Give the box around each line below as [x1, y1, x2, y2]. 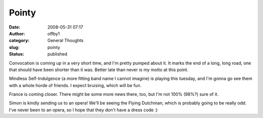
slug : [9, 44, 19, 50]
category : [9, 38, 30, 44]
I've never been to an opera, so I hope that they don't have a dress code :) [9, 107, 158, 113]
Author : [9, 30, 25, 36]
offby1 [47, 30, 60, 36]
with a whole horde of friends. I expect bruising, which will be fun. [9, 82, 142, 88]
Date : [9, 24, 20, 30]
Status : [9, 51, 24, 57]
